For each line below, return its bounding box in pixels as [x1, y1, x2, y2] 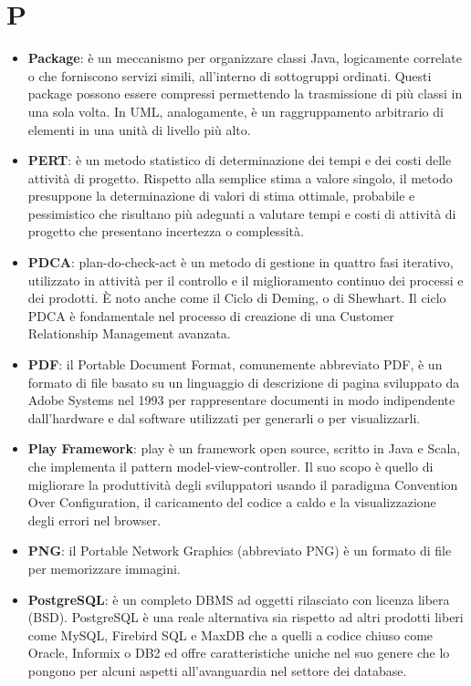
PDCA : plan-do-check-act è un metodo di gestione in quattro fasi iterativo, [27, 253, 454, 272]
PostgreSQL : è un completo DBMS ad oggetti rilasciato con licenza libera [27, 589, 450, 608]
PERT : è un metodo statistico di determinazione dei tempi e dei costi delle [27, 151, 452, 170]
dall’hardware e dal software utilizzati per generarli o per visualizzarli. [27, 408, 421, 427]
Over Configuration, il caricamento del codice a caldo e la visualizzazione [27, 493, 436, 512]
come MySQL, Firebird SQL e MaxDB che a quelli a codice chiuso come [27, 625, 434, 644]
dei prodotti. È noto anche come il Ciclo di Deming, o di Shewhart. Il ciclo [27, 288, 446, 307]
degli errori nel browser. [27, 510, 162, 529]
